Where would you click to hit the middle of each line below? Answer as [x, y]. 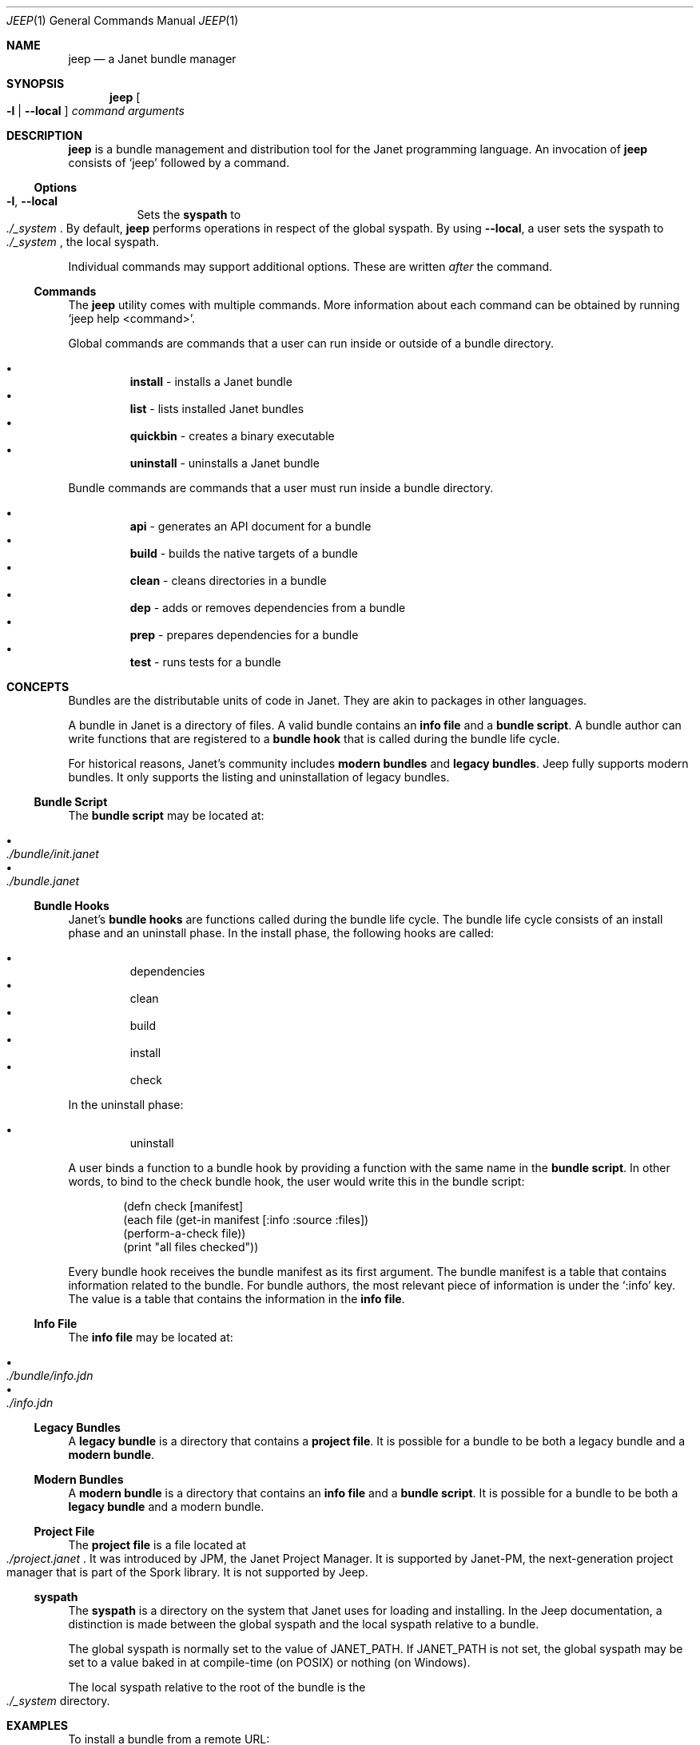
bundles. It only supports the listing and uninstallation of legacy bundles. [259, 777]
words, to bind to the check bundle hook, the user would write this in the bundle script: [296, 1181]
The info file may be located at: [151, 1337]
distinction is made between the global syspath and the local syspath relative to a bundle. [304, 1624]
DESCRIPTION [45, 135]
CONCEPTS [38, 687]
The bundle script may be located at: [166, 815]
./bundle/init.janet [53, 854]
